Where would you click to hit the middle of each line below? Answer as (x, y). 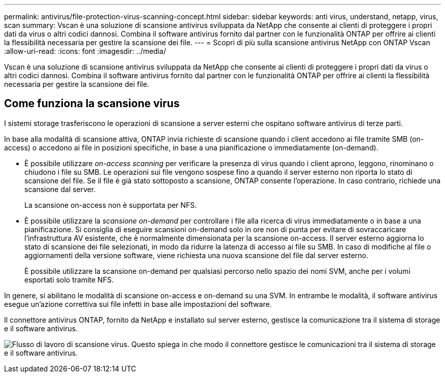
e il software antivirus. (41, 328)
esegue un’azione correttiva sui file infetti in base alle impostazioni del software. (138, 304)
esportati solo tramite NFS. (69, 279)
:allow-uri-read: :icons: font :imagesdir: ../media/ (85, 51)
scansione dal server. (60, 189)
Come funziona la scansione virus (92, 104)
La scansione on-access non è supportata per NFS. (111, 205)
